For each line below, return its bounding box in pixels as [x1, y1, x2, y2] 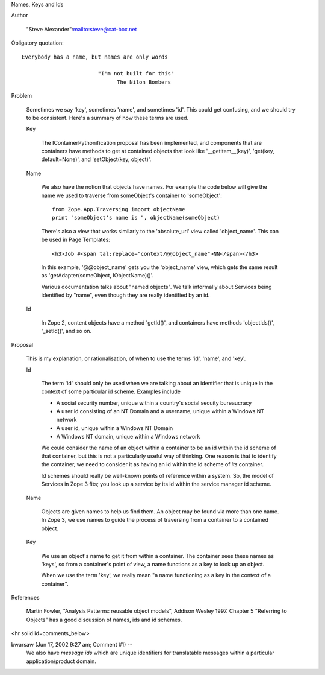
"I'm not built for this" [97, 70, 175, 77]
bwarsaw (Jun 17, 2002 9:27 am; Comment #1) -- [11, 641, 132, 648]
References [11, 594, 40, 601]
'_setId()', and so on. [41, 328, 92, 335]
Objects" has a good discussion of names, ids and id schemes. [26, 616, 182, 623]
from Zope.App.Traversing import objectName [52, 206, 186, 213]
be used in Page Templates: [41, 236, 111, 244]
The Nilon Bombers [116, 78, 172, 86]
